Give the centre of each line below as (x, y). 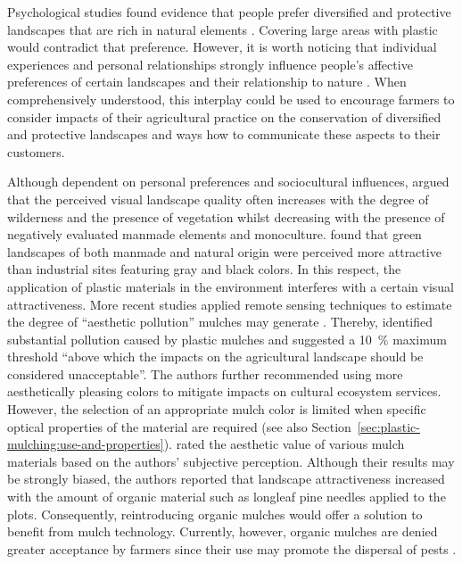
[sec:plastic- (388, 426)
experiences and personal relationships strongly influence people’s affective (210, 64)
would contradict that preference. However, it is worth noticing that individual (222, 47)
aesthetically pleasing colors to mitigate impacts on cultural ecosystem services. (224, 391)
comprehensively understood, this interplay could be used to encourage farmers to (231, 99)
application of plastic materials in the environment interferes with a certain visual (231, 286)
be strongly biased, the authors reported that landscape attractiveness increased (226, 479)
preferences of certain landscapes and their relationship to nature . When (207, 82)
